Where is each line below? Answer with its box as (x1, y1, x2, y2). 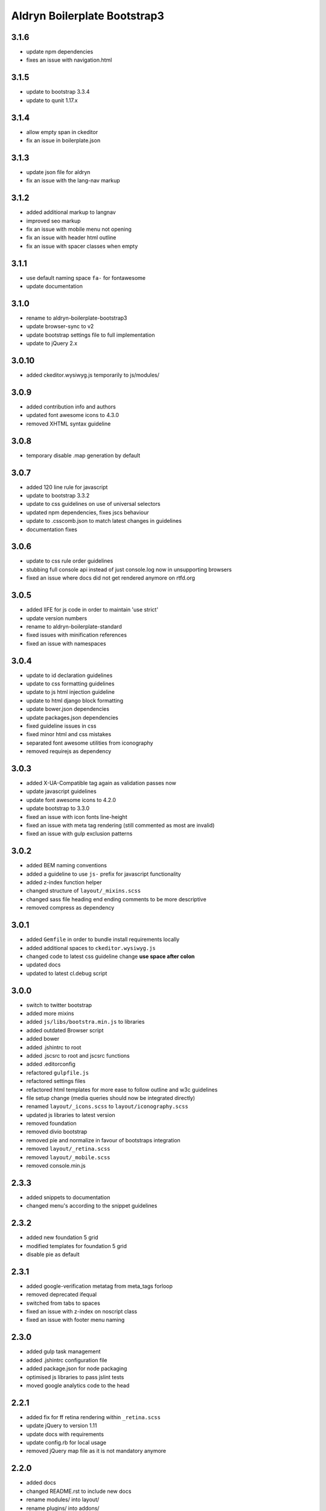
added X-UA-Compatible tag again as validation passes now (26, 780, 176, 787)
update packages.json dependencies (26, 714, 119, 721)
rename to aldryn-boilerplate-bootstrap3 (26, 314, 127, 322)
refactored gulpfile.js (26, 1069, 89, 1076)
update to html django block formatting (26, 697, 124, 704)
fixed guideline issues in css (26, 722, 97, 730)
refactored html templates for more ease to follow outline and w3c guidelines (26, 1086, 218, 1093)
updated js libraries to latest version (26, 1111, 115, 1118)
